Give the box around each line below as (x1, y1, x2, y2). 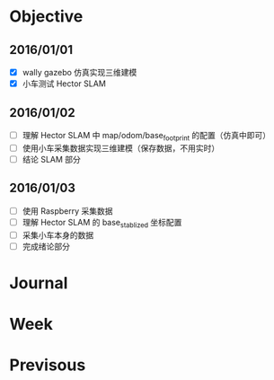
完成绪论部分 (22, 241, 70, 252)
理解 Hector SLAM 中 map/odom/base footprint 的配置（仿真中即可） (22, 129, 271, 143)
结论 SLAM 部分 (22, 154, 81, 164)
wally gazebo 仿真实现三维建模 (22, 67, 137, 77)
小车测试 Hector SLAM (22, 78, 106, 89)
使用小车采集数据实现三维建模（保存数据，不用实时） (22, 142, 220, 154)
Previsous (9, 355, 86, 376)
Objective (9, 6, 84, 27)
